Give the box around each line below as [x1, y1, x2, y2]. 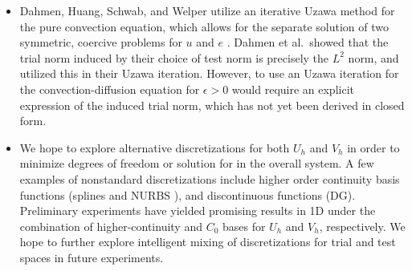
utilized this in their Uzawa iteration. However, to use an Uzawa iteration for [19, 65, 399, 82]
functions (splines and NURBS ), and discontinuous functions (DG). [19, 186, 356, 203]
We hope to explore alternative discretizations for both [19, 139, 290, 156]
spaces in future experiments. [19, 249, 164, 265]
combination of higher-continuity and [19, 217, 202, 234]
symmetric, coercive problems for [19, 34, 182, 51]
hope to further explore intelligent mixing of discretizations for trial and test [19, 233, 396, 250]
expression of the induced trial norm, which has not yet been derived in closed [19, 96, 405, 113]
